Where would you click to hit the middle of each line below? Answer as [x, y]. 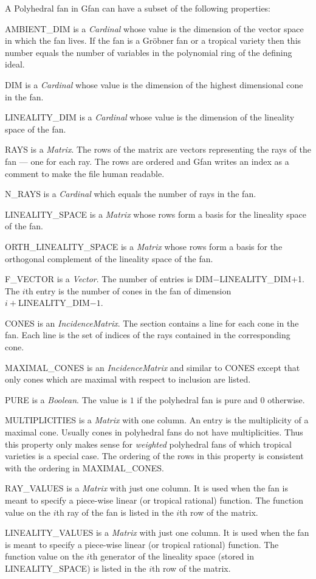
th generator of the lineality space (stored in [172, 556]
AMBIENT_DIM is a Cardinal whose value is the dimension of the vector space [154, 28]
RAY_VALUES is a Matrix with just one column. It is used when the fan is [146, 488]
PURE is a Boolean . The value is [66, 399]
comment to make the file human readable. [85, 173]
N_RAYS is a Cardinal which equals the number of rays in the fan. [131, 194]
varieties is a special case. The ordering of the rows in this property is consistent [154, 456]
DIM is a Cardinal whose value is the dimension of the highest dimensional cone [154, 84]
